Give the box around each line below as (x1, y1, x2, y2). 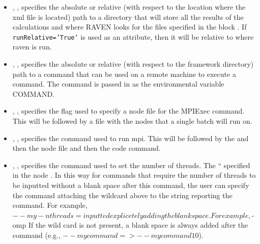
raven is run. (12, 41, 52, 52)
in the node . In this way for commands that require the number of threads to (12, 170, 256, 180)
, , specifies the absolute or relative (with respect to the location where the (12, 2, 246, 12)
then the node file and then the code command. (12, 143, 161, 153)
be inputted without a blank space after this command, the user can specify (12, 179, 249, 190)
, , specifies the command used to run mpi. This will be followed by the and (12, 132, 249, 143)
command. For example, (12, 200, 88, 210)
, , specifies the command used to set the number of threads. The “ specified (12, 159, 250, 170)
